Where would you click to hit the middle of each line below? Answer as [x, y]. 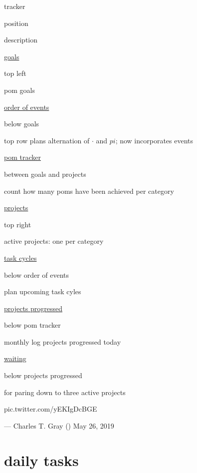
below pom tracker [32, 325]
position [16, 23]
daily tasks [41, 460]
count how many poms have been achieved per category [89, 191]
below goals [22, 124]
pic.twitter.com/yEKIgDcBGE [51, 409]
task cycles [20, 257]
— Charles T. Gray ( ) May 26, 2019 [59, 425]
